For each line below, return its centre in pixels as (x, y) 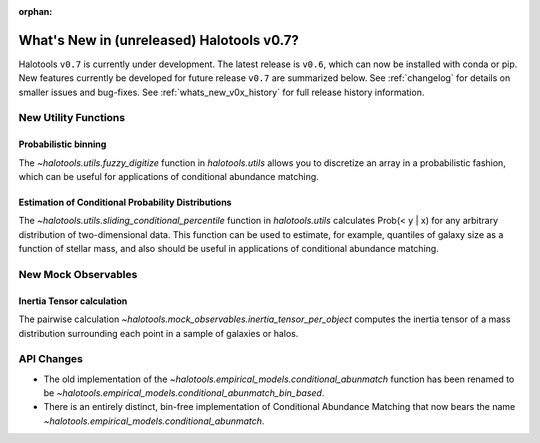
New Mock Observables (78, 274)
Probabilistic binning (62, 144)
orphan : (35, 11)
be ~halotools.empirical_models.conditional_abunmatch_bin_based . (184, 393)
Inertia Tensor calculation (73, 301)
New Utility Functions (71, 118)
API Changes (51, 359)
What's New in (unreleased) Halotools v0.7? (158, 40)
